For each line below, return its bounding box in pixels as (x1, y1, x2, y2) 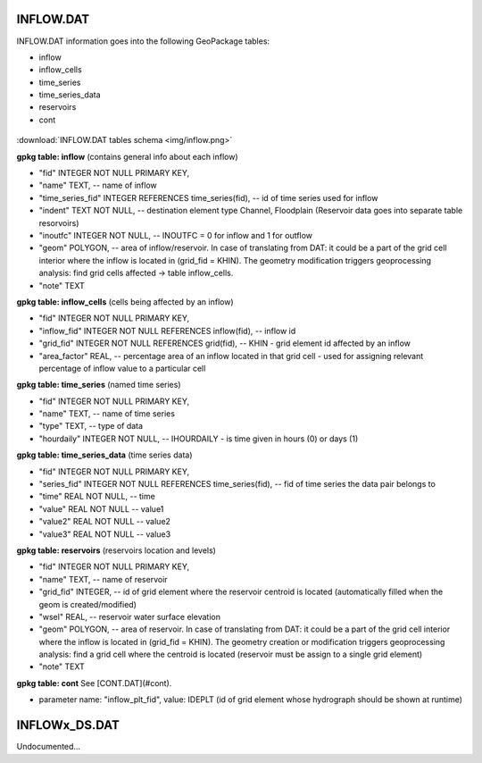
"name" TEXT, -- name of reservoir (38, 574, 169, 584)
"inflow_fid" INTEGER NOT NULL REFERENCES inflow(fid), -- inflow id (38, 325, 296, 336)
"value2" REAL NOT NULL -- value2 (38, 516, 171, 527)
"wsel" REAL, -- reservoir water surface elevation (38, 611, 220, 622)
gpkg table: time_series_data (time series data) (16, 449, 193, 460)
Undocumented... (16, 742, 80, 752)
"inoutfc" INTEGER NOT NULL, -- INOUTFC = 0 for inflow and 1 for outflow (38, 230, 312, 240)
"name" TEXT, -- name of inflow (38, 180, 157, 191)
